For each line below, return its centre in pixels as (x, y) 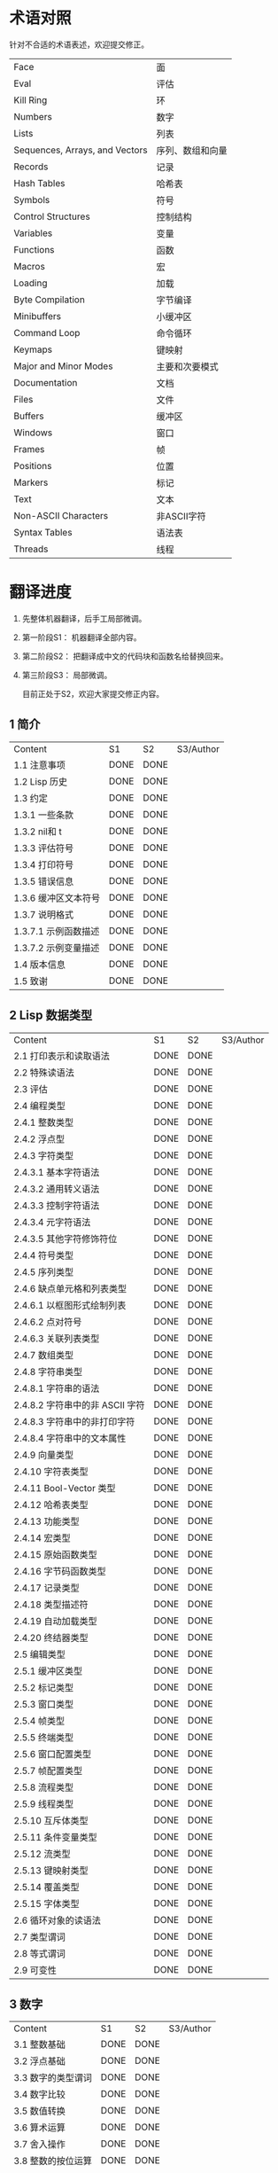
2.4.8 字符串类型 (48, 1372)
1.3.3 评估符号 (44, 848)
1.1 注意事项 (40, 765)
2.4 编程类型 (40, 1106)
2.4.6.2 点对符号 (48, 1322)
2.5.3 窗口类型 (44, 1704)
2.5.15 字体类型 (46, 1903)
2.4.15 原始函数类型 (55, 1554)
